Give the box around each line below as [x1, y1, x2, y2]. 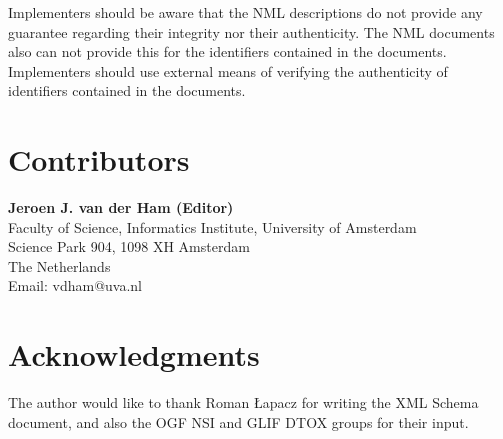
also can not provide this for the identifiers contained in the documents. [8, 41, 447, 62]
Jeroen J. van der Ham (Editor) [8, 197, 234, 218]
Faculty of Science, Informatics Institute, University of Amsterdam [8, 216, 417, 237]
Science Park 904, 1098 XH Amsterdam [8, 236, 250, 257]
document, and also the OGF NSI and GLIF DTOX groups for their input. [8, 411, 469, 432]
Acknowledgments [8, 334, 260, 375]
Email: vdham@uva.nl [8, 275, 143, 296]
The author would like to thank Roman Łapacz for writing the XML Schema [8, 392, 479, 413]
